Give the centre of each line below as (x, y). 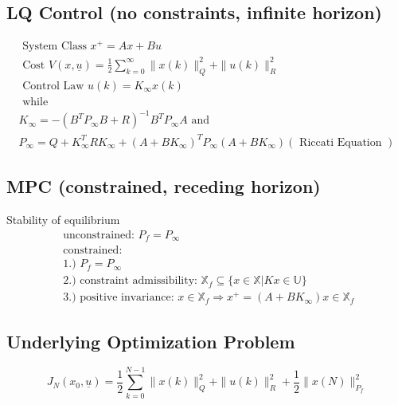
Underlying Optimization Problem (151, 341)
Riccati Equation (341, 142)
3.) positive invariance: (119, 298)
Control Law (53, 86)
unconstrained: (99, 235)
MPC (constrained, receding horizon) (164, 186)
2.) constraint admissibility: (130, 281)
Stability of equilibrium (63, 219)
